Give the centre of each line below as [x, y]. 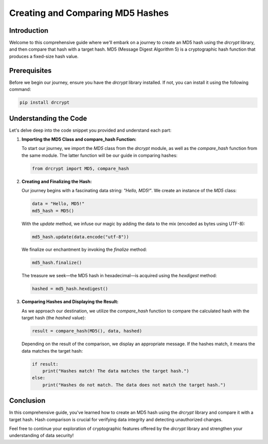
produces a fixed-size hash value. [44, 56]
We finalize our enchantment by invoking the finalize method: [84, 250]
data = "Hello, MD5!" [58, 204]
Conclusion [27, 401]
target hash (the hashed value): [54, 318]
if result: [45, 364]
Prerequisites [30, 70]
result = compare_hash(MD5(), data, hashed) [87, 331]
